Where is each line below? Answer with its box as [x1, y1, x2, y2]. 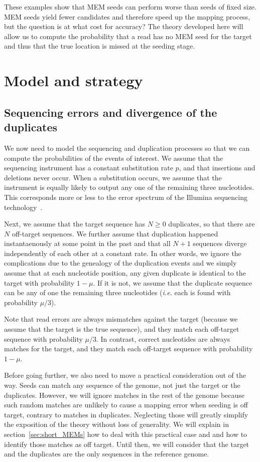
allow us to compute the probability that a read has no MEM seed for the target [4, 31, 252, 41]
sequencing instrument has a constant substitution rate [4, 162, 173, 173]
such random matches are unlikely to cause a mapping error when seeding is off [4, 399, 248, 410]
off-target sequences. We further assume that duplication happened [12, 228, 218, 239]
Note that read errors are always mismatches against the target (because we [4, 314, 238, 324]
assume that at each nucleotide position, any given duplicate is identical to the [4, 268, 246, 278]
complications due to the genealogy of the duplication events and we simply [4, 258, 237, 268]
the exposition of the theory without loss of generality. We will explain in [4, 419, 229, 429]
